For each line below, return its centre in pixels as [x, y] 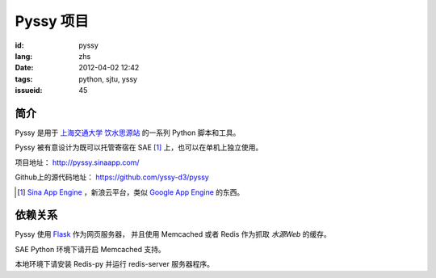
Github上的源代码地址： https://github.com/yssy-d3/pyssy [112, 177]
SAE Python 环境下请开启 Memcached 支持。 [90, 249]
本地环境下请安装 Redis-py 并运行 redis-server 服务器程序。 [114, 264]
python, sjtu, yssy [108, 79]
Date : [24, 68]
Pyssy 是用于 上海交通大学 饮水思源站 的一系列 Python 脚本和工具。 [128, 133]
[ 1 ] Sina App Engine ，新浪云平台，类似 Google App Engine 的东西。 [131, 192]
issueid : [29, 91]
